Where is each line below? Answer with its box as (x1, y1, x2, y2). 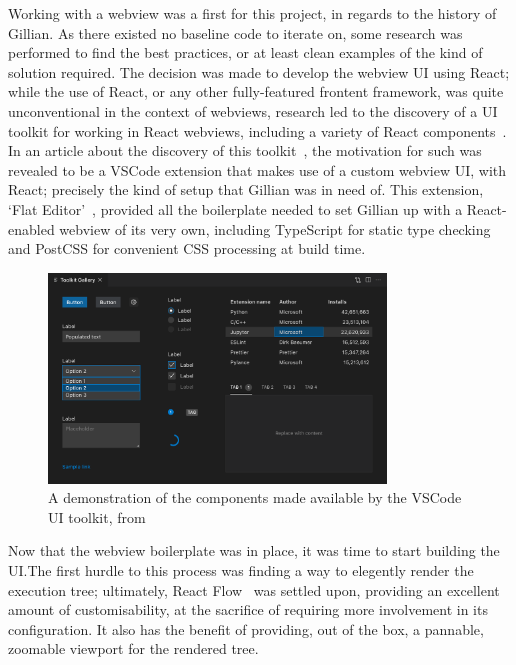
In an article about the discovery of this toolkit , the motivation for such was (8, 140, 482, 161)
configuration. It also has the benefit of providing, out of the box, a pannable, (8, 618, 484, 639)
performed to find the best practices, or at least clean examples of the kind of (8, 42, 483, 63)
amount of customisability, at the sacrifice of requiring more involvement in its (8, 599, 488, 620)
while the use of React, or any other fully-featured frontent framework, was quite (8, 81, 504, 102)
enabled (8, 218, 55, 239)
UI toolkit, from (48, 506, 146, 527)
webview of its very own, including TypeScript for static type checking (59, 218, 491, 239)
